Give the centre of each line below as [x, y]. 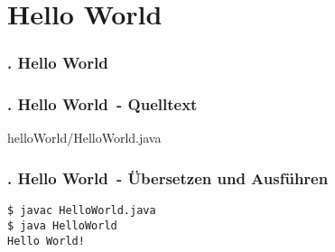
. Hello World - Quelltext [102, 104]
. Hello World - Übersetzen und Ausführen [168, 177]
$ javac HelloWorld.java [82, 211]
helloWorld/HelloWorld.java [84, 138]
